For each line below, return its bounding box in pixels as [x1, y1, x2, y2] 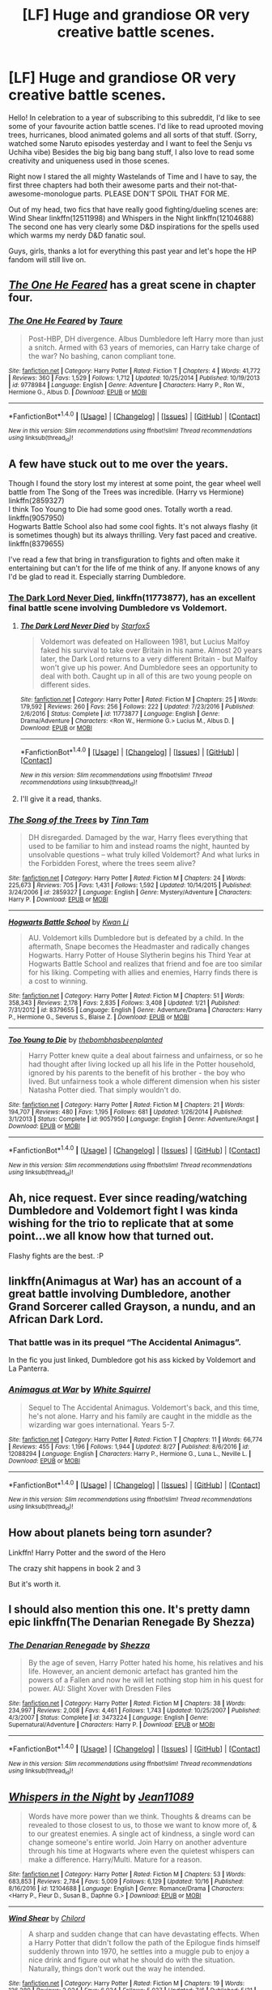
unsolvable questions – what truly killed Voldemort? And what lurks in [28, 850, 261, 859]
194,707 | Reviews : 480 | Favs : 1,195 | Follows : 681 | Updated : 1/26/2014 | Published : [8, 1108, 244, 1116]
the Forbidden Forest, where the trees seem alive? [28, 859, 196, 868]
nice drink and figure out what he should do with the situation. [28, 1955, 236, 1965]
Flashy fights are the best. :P [8, 1251, 104, 1260]
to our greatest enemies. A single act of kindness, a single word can [28, 1828, 255, 1839]
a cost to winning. [28, 976, 88, 985]
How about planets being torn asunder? [8, 1526, 213, 1540]
